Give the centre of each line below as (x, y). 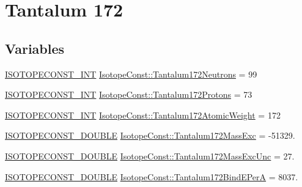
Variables (35, 48)
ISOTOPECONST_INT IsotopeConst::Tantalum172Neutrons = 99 (131, 74)
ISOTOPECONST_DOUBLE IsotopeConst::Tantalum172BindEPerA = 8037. (152, 176)
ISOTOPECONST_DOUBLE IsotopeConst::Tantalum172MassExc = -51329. (150, 135)
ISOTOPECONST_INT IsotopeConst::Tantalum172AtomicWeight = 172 (143, 115)
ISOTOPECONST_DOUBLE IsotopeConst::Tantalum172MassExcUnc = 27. (150, 156)
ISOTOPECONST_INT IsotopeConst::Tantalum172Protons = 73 (129, 94)
